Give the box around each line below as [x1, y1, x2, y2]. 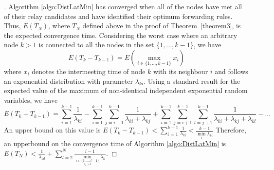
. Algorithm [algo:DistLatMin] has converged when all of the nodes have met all [4, 1, 242, 11]
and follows [215, 66, 248, 76]
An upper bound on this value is [4, 125, 101, 135]
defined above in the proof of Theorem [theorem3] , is [82, 20, 241, 31]
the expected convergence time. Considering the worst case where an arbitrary [4, 30, 237, 40]
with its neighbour [153, 66, 208, 76]
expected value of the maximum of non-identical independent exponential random [4, 85, 248, 95]
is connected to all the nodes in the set [38, 39, 154, 50]
